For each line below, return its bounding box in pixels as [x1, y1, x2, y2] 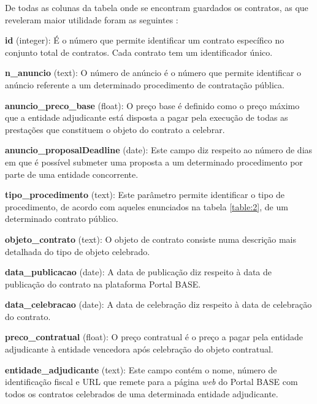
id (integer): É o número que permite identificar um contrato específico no [5, 34, 285, 47]
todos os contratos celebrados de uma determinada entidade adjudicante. [5, 387, 278, 400]
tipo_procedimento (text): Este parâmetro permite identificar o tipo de [5, 188, 285, 201]
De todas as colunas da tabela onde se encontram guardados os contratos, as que [5, 1, 308, 13]
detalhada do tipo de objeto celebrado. [5, 245, 150, 257]
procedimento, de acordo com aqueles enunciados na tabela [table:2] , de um [5, 200, 288, 213]
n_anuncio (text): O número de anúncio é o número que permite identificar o [5, 66, 302, 79]
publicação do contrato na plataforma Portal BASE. [5, 277, 201, 290]
